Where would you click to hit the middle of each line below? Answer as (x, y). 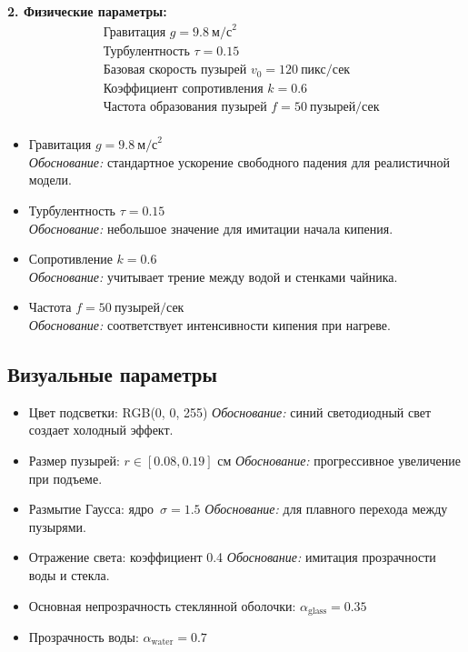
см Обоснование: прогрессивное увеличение (339, 461)
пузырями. (57, 526)
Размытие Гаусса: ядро (91, 509)
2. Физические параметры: (87, 11)
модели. (50, 180)
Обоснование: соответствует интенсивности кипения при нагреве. (209, 325)
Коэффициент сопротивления (183, 90)
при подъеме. (65, 478)
